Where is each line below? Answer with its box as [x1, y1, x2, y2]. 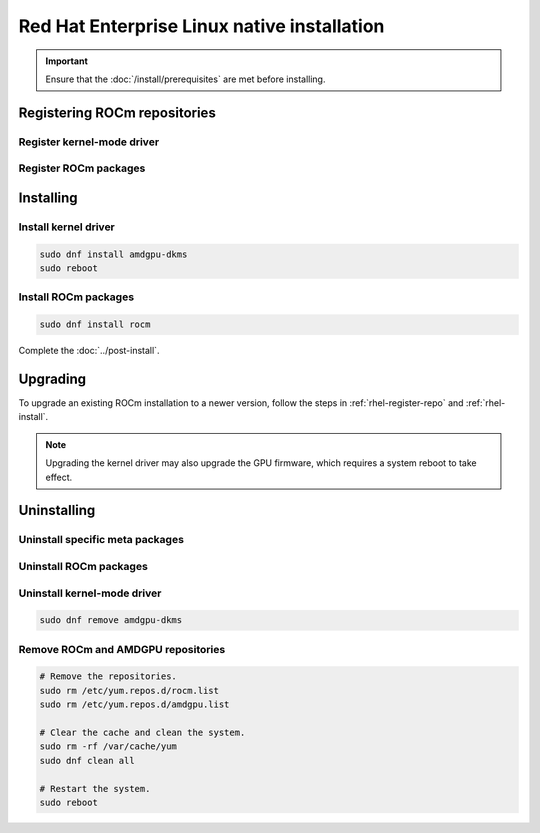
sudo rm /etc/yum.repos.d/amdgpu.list [39, 699, 230, 710]
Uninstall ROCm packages [18, 559, 149, 573]
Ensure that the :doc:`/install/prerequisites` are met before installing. [45, 73, 326, 85]
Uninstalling [18, 502, 96, 519]
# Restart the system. [39, 783, 151, 794]
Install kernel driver [18, 220, 115, 234]
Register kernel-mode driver [18, 135, 160, 149]
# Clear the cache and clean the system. [39, 727, 246, 739]
